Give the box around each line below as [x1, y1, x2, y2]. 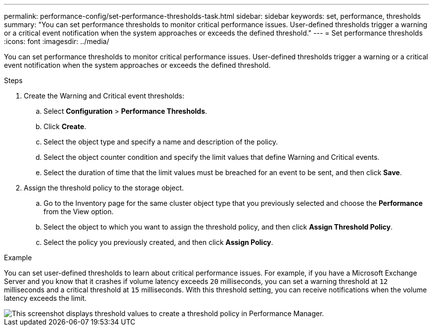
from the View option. [43, 207, 114, 216]
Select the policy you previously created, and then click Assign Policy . [43, 238, 273, 246]
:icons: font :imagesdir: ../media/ [4, 37, 109, 46]
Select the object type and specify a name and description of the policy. [43, 138, 278, 146]
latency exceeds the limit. [4, 294, 87, 302]
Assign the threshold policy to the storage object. [24, 184, 184, 192]
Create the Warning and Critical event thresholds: [24, 92, 184, 100]
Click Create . [43, 122, 87, 131]
